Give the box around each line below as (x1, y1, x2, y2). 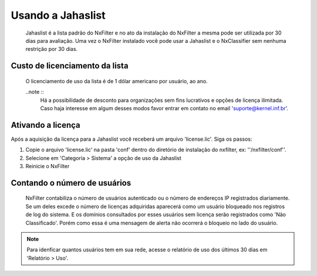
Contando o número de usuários (11, 178, 131, 188)
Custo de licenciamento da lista (11, 61, 129, 71)
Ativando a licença (11, 120, 80, 130)
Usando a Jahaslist (11, 9, 106, 22)
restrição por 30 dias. (25, 46, 78, 53)
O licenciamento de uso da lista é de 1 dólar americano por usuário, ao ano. (25, 77, 208, 84)
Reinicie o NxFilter (25, 162, 70, 169)
